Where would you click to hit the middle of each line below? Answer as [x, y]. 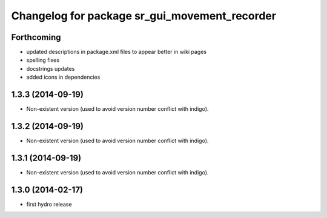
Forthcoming [36, 37]
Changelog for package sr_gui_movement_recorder [144, 16]
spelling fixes [43, 60]
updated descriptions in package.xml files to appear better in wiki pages [117, 52]
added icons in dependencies [63, 77]
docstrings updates [51, 68]
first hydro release [49, 204]
